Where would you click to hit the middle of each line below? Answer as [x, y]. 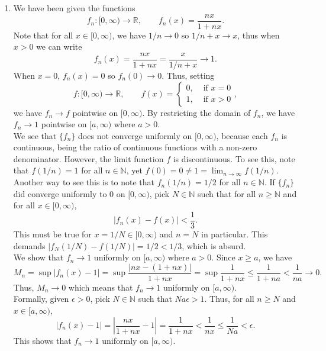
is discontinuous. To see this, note [234, 158]
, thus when [259, 35]
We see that [35, 135]
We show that [38, 257]
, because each [242, 135]
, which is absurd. [214, 245]
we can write [59, 46]
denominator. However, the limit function [88, 158]
